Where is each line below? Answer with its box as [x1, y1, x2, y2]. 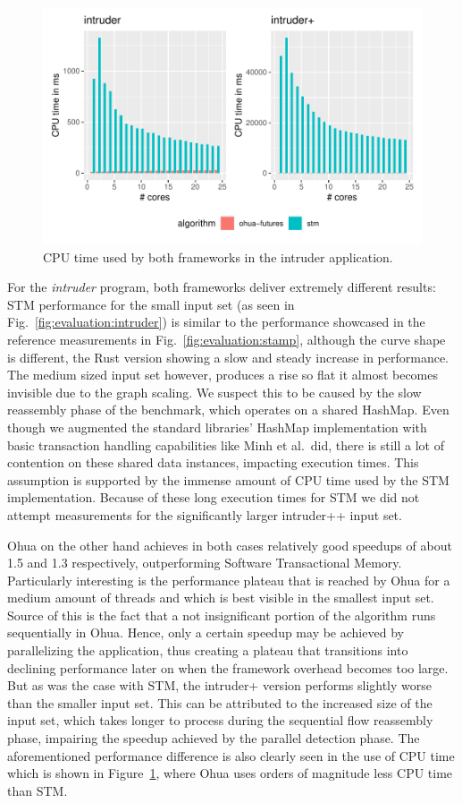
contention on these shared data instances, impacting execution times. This [7, 453, 419, 472]
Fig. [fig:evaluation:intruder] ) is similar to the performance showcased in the [7, 312, 425, 331]
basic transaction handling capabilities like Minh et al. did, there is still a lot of [7, 435, 444, 454]
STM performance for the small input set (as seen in [7, 295, 295, 313]
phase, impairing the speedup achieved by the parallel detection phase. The [7, 729, 420, 747]
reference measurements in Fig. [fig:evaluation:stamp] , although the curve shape [7, 329, 446, 348]
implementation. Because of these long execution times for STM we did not [7, 488, 420, 507]
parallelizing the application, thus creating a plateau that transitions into [7, 641, 408, 660]
